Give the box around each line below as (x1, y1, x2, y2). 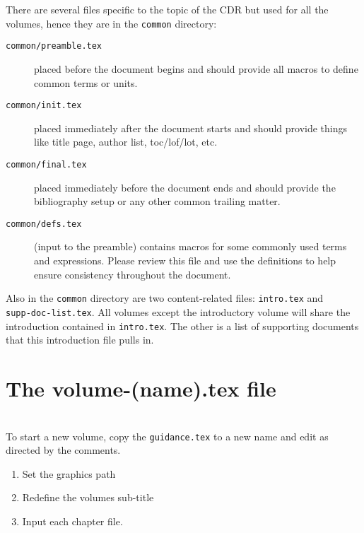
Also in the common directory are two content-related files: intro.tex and (6, 291, 324, 305)
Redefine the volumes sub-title (22, 490, 154, 505)
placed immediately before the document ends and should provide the (34, 180, 336, 194)
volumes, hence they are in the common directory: (6, 16, 217, 30)
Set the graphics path (22, 466, 116, 481)
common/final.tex (6, 159, 87, 170)
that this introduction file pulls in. (6, 332, 154, 347)
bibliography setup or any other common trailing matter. (34, 194, 281, 209)
